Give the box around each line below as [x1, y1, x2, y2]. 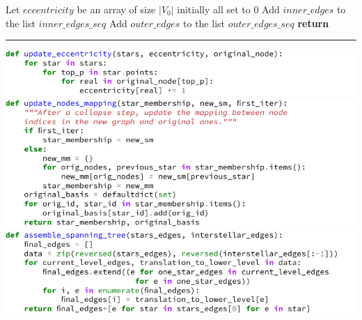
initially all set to [177, 2, 251, 16]
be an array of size [77, 2, 156, 16]
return [297, 15, 329, 30]
